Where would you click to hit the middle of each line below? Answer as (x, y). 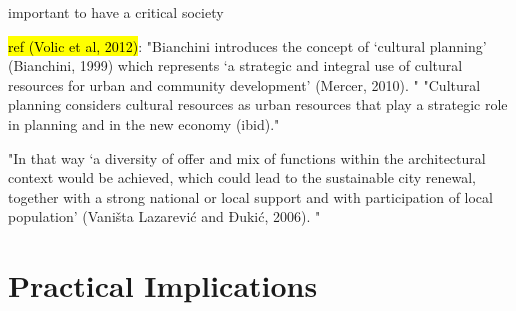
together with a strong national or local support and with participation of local (250, 196)
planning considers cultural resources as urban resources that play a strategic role (258, 104)
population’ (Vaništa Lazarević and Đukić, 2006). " (164, 216)
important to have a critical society (116, 12)
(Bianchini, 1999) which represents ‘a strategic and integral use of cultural (235, 65)
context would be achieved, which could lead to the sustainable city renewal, (242, 177)
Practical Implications (163, 285)
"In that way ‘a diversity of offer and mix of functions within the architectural (247, 157)
